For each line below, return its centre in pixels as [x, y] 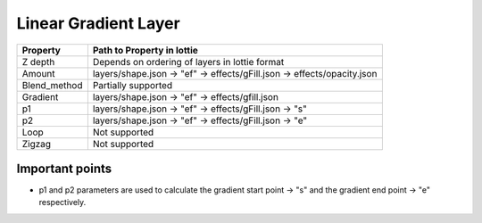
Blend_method [52, 85]
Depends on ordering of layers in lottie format [188, 62]
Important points [64, 168]
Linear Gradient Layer [98, 23]
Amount [38, 73]
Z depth [38, 62]
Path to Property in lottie [145, 50]
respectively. [62, 202]
